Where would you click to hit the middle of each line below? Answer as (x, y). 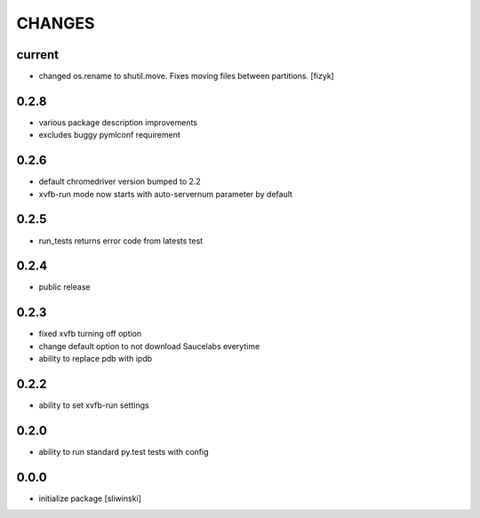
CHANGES (56, 23)
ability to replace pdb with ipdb (96, 359)
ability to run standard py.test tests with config (124, 451)
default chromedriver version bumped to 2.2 (120, 181)
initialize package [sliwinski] (90, 498)
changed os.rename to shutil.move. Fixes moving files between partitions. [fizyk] (187, 76)
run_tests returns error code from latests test (121, 241)
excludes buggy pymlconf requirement (110, 135)
